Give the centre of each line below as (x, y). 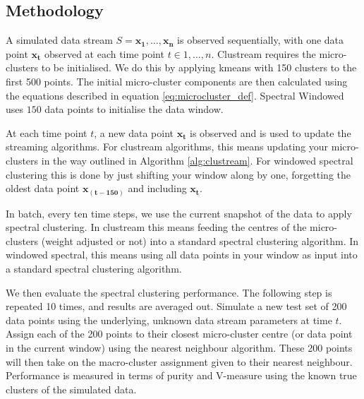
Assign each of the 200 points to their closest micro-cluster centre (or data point (179, 334)
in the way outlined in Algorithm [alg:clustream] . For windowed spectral (197, 160)
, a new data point (134, 132)
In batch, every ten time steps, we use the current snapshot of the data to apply (179, 213)
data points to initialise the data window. (134, 109)
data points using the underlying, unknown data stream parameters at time (169, 320)
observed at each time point (104, 53)
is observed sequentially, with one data (261, 40)
